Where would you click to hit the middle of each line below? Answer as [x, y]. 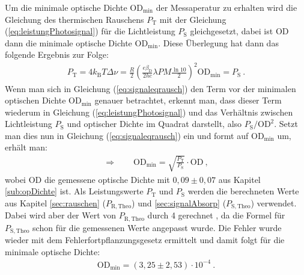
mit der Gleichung [193, 19]
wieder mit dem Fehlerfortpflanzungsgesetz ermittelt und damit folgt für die [145, 240]
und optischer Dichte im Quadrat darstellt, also [154, 124]
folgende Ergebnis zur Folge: [57, 54]
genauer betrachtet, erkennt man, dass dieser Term [188, 100]
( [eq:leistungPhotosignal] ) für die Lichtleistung [90, 31]
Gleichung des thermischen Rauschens [74, 19]
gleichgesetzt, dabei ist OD [239, 31]
